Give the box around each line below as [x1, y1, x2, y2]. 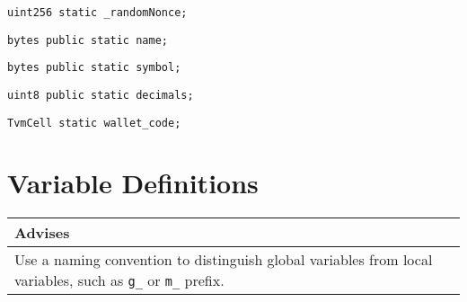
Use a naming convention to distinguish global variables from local [14, 249, 433, 271]
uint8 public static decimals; [7, 88, 194, 102]
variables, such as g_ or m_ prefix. [14, 270, 225, 291]
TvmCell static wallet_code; [7, 116, 181, 129]
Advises [14, 222, 70, 244]
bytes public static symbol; [7, 61, 181, 75]
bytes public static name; [7, 33, 168, 47]
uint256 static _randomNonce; [7, 6, 188, 19]
